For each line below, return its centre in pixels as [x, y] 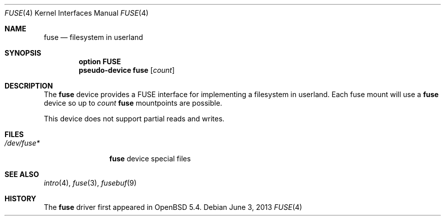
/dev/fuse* [22, 143]
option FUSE [100, 61]
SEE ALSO [22, 174]
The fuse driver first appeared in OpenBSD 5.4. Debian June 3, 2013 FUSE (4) [173, 207]
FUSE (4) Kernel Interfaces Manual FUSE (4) [77, 13]
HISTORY [21, 199]
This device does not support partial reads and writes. [134, 119]
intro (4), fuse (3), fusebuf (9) [90, 183]
